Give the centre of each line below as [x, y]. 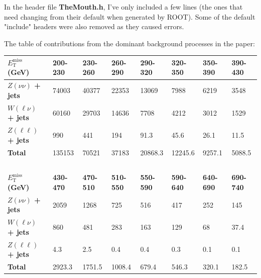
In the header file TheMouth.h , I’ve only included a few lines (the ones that [123, 7]
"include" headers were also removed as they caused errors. [94, 26]
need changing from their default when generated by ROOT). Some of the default [130, 16]
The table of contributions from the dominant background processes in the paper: [129, 43]
